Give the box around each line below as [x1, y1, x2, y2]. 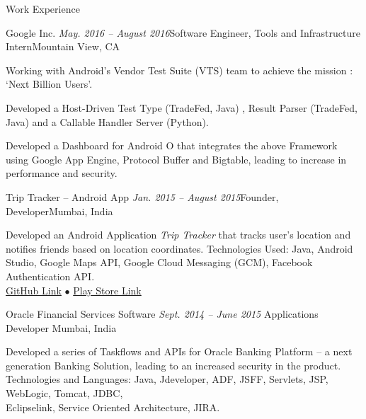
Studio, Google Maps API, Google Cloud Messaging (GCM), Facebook [6, 255, 313, 270]
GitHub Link [6, 282, 62, 297]
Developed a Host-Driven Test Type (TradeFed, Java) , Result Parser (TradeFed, [6, 100, 358, 115]
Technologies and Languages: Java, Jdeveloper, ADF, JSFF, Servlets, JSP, [6, 372, 328, 386]
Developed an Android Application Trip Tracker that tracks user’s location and [6, 227, 351, 242]
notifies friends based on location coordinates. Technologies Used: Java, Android [6, 241, 353, 256]
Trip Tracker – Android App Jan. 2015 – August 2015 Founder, [6, 189, 279, 204]
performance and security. [6, 166, 118, 180]
